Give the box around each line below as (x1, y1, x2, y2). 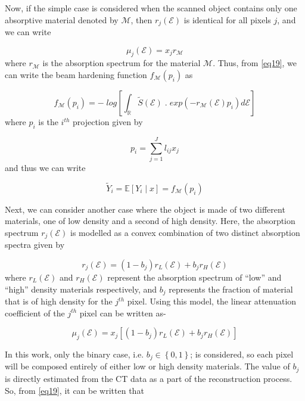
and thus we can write (5, 161, 86, 173)
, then (130, 13, 152, 26)
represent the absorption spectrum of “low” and (107, 271, 282, 283)
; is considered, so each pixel (190, 348, 294, 360)
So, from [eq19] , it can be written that (5, 384, 144, 396)
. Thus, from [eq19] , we (213, 57, 297, 69)
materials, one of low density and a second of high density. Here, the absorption (5, 215, 295, 227)
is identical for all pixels (183, 13, 271, 26)
